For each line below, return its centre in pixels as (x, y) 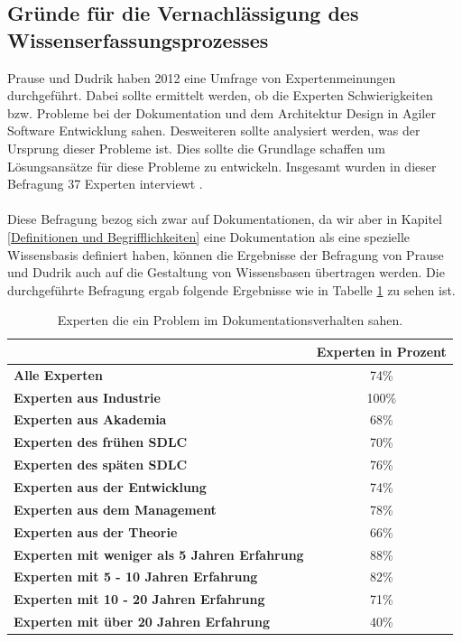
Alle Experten (58, 374)
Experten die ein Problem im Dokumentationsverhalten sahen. (230, 320)
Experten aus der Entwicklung (110, 486)
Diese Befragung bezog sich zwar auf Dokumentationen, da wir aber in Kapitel (225, 219)
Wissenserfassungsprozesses (138, 39)
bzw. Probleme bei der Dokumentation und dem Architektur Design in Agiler (222, 112)
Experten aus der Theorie (96, 531)
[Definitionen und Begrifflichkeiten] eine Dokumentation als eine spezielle (209, 236)
